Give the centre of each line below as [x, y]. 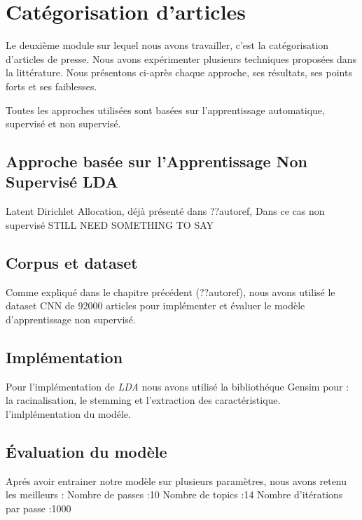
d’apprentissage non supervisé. [71, 319]
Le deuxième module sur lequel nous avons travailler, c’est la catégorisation [167, 45]
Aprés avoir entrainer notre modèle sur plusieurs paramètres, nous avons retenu [176, 480]
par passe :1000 [39, 508]
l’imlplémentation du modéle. [68, 413]
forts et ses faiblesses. [51, 86]
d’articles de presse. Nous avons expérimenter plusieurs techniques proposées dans [181, 58]
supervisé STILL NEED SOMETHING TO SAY [110, 224]
